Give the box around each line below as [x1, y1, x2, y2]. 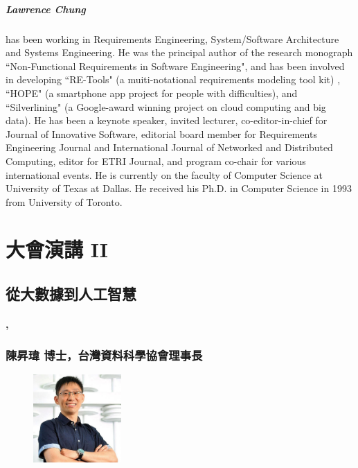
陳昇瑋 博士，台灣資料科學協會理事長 [6, 346, 203, 363]
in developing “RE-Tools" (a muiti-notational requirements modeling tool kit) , [6, 72, 341, 87]
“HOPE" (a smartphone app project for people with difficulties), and [6, 85, 298, 100]
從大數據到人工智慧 [6, 283, 136, 304]
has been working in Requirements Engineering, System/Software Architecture [6, 31, 339, 46]
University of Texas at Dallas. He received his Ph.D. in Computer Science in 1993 [6, 181, 352, 196]
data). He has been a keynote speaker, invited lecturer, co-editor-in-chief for [6, 113, 328, 128]
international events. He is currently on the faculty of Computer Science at [6, 167, 323, 182]
